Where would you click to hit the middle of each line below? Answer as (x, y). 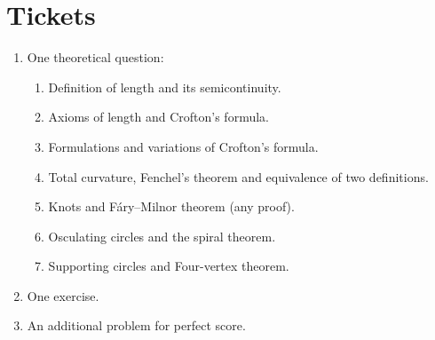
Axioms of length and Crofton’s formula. (158, 117)
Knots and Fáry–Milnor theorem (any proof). (171, 206)
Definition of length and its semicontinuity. (165, 87)
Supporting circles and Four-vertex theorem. (169, 266)
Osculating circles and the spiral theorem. (162, 236)
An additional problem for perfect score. (136, 325)
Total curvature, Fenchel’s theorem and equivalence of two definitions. (238, 176)
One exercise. (63, 295)
